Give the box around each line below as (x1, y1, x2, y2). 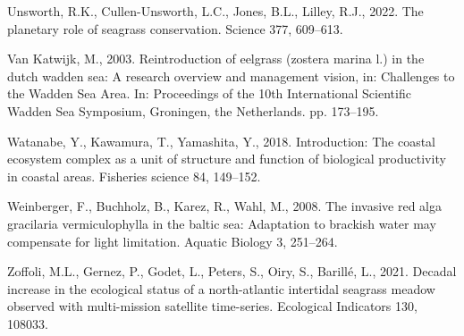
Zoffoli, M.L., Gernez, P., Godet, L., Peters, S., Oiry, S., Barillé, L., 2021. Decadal (7, 262, 457, 281)
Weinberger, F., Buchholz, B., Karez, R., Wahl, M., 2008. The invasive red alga (7, 197, 442, 215)
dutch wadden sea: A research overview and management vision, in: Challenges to (7, 66, 455, 85)
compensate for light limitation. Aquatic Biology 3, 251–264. (7, 231, 338, 250)
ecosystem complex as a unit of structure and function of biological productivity (7, 149, 446, 168)
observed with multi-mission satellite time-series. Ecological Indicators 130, (7, 297, 418, 315)
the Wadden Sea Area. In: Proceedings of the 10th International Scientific (7, 84, 411, 103)
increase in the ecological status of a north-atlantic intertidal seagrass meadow (7, 279, 435, 298)
